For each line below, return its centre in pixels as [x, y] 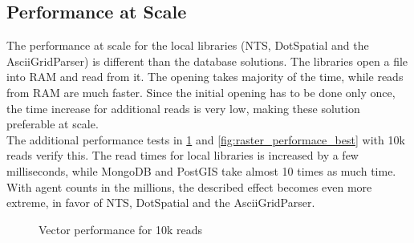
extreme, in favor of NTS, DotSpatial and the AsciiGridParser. [161, 202]
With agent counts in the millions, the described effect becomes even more [189, 186]
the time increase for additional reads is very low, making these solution [183, 108]
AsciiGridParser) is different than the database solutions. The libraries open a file [207, 61]
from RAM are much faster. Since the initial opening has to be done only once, [201, 92]
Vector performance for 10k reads [121, 229]
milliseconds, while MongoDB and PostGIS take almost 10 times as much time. [201, 170]
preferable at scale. [53, 124]
